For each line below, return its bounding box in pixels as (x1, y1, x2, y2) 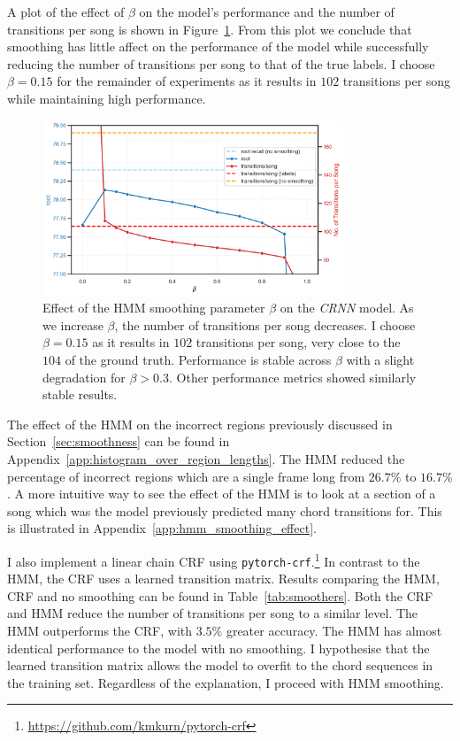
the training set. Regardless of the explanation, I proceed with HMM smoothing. (7, 673, 444, 691)
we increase (42, 315, 103, 334)
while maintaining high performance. (7, 89, 206, 107)
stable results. (42, 385, 118, 404)
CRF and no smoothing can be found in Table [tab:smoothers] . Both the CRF (7, 586, 433, 605)
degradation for (42, 367, 126, 386)
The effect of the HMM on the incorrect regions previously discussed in (7, 414, 393, 433)
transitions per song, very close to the (195, 333, 401, 351)
